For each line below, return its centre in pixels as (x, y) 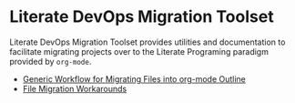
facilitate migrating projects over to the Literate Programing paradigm (139, 51)
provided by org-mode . (51, 61)
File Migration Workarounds (75, 88)
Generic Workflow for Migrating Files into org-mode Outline (134, 78)
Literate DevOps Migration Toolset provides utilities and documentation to (147, 42)
